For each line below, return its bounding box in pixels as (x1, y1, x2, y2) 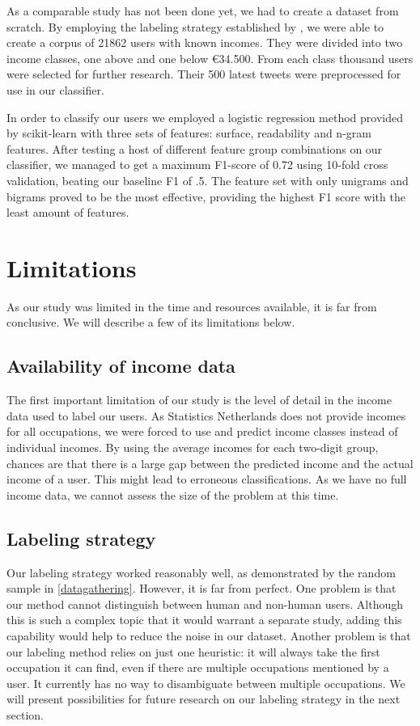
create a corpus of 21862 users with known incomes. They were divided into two (6, 34, 403, 51)
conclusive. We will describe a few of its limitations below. (6, 314, 295, 331)
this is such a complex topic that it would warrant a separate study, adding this (6, 611, 402, 628)
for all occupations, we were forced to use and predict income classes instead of (6, 423, 398, 440)
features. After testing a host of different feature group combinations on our (6, 140, 383, 157)
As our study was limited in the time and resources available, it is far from (6, 298, 377, 314)
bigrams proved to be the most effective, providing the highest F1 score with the (6, 188, 405, 205)
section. (6, 706, 44, 723)
